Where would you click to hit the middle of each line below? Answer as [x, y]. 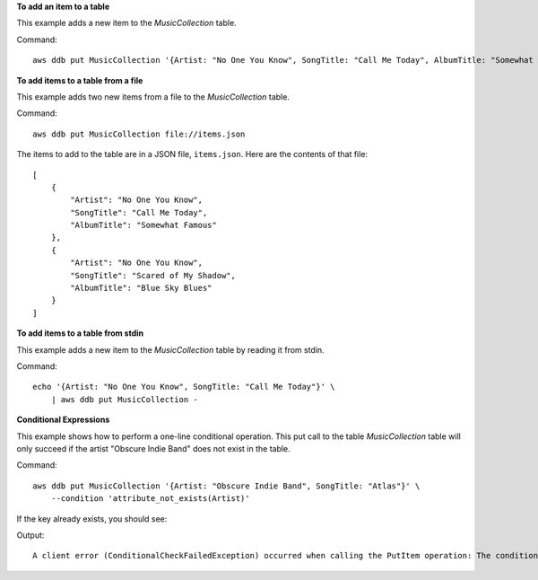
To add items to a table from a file [80, 80]
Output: [30, 535]
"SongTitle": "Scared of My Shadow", [153, 275]
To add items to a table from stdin [80, 333]
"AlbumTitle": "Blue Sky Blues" [141, 288]
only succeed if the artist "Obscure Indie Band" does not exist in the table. [153, 448]
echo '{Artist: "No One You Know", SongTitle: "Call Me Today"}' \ [184, 387]
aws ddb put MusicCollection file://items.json [139, 134]
